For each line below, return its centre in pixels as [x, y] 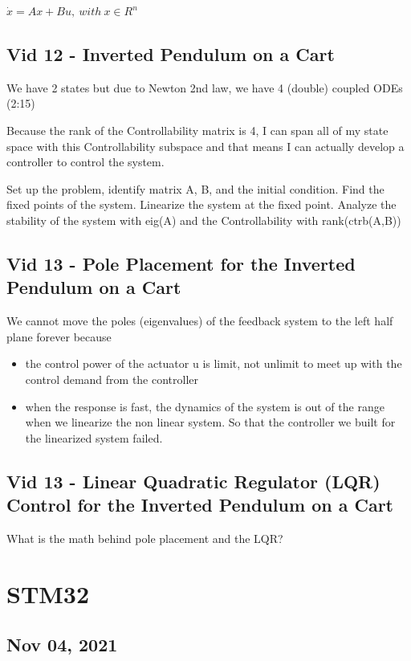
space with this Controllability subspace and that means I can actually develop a [205, 146]
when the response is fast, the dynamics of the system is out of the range [205, 406]
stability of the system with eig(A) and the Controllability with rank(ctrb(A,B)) [204, 220]
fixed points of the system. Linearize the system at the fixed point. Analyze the [201, 204]
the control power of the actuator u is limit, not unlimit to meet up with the [214, 363]
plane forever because [59, 336]
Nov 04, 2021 [62, 645]
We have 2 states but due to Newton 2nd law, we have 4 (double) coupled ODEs [205, 87]
